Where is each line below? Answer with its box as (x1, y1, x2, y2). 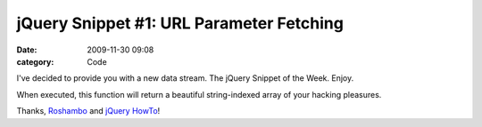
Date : (16, 44, 37, 55)
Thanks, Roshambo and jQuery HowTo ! (16, 106, 161, 116)
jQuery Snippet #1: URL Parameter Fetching (16, 13, 344, 33)
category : (16, 56, 54, 67)
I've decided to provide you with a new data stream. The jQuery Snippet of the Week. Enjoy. (16, 73, 354, 83)
